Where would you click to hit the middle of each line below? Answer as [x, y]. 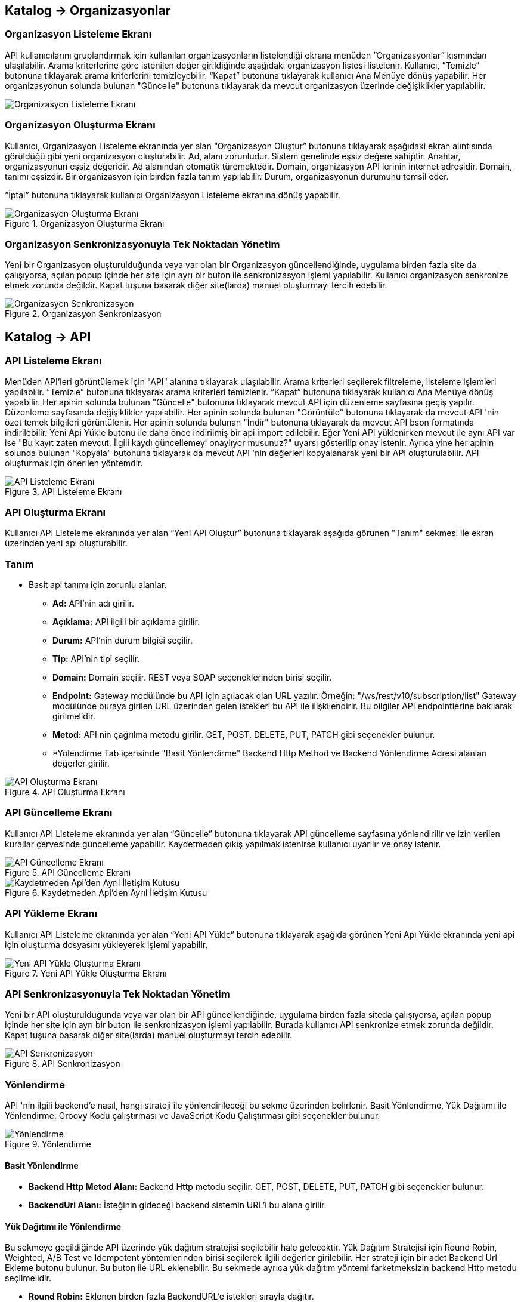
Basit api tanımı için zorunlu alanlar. [98, 585]
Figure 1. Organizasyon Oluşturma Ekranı [85, 223]
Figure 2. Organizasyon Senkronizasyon [83, 314]
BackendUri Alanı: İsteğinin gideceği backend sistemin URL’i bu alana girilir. [178, 1205]
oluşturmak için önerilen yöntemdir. [74, 463]
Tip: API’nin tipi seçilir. [96, 659]
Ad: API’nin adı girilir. [93, 604]
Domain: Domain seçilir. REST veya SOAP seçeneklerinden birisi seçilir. [192, 678]
